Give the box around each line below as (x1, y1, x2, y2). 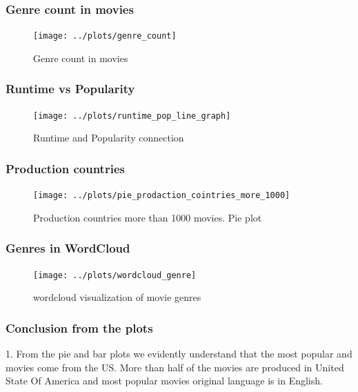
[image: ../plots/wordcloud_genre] (33, 270, 197, 280)
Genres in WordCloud (6, 239, 130, 257)
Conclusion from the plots (6, 319, 153, 336)
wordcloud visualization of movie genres (33, 290, 201, 304)
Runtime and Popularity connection (33, 130, 184, 145)
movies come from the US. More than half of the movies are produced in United (6, 360, 344, 374)
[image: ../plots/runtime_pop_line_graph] (33, 110, 231, 121)
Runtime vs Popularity (6, 80, 135, 97)
